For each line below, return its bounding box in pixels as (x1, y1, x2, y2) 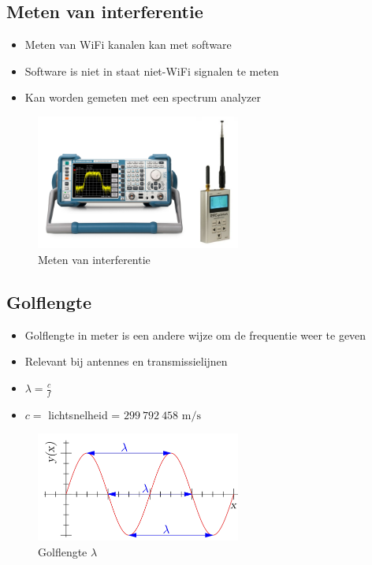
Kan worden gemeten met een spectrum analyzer (24, 89, 262, 106)
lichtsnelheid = (48, 406, 121, 422)
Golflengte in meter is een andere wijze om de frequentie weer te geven (24, 326, 366, 343)
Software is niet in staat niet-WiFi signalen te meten (24, 62, 279, 79)
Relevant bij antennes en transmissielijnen (24, 353, 228, 370)
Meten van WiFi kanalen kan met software (24, 36, 232, 53)
